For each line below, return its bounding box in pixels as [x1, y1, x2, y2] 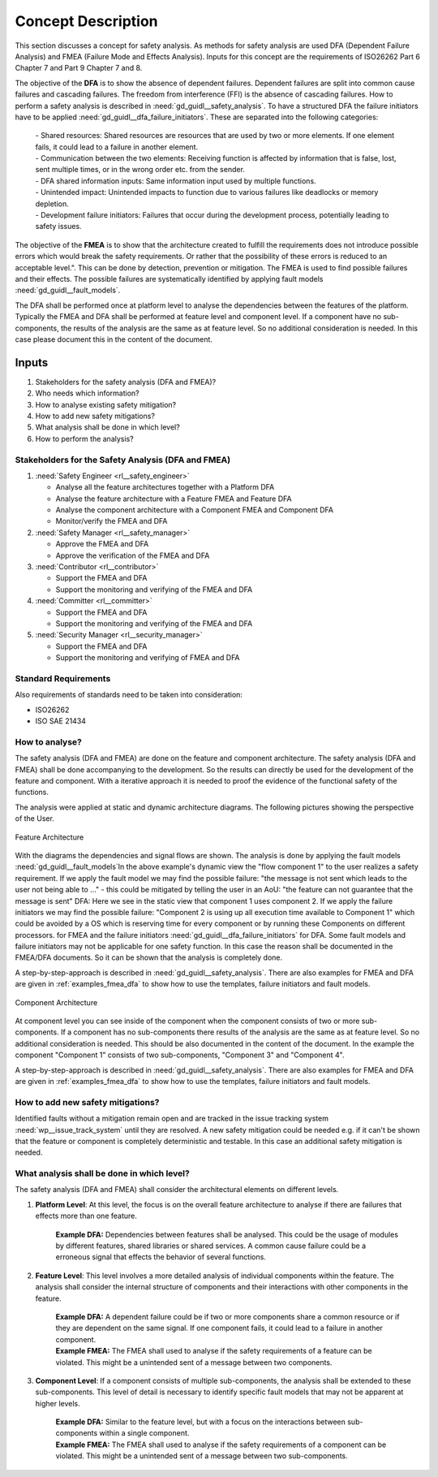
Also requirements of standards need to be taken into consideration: [15, 690, 243, 700]
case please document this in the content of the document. [15, 334, 213, 344]
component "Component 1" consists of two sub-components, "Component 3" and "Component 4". [15, 1050, 345, 1060]
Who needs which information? [35, 388, 140, 398]
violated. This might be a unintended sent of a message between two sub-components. [55, 1451, 348, 1461]
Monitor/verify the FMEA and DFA [55, 516, 168, 526]
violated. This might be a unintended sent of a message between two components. [55, 1357, 333, 1367]
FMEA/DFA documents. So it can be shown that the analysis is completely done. [15, 952, 283, 962]
